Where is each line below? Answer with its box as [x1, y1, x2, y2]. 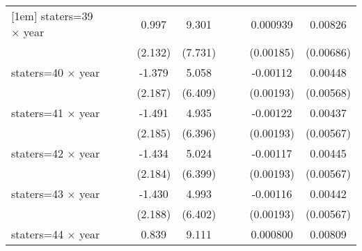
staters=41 [11, 105, 63, 121]
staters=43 [11, 185, 63, 201]
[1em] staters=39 [11, 8, 93, 24]
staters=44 [11, 226, 63, 242]
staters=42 [11, 145, 63, 161]
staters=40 [11, 64, 63, 80]
